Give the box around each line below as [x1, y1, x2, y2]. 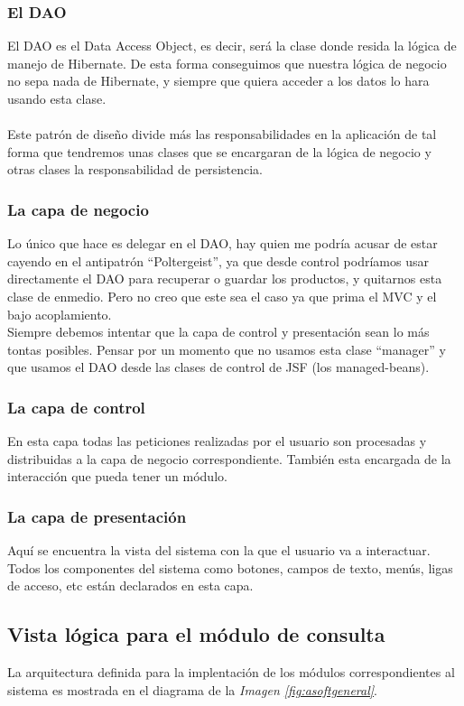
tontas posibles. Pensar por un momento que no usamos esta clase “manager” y [7, 339, 446, 358]
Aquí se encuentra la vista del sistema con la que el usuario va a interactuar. [7, 541, 431, 560]
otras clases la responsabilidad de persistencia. [7, 160, 263, 179]
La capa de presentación [7, 505, 187, 527]
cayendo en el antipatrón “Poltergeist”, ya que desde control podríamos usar [7, 251, 429, 270]
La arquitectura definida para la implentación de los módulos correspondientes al [7, 663, 455, 682]
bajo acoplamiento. [7, 304, 112, 323]
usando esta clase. [7, 89, 107, 107]
